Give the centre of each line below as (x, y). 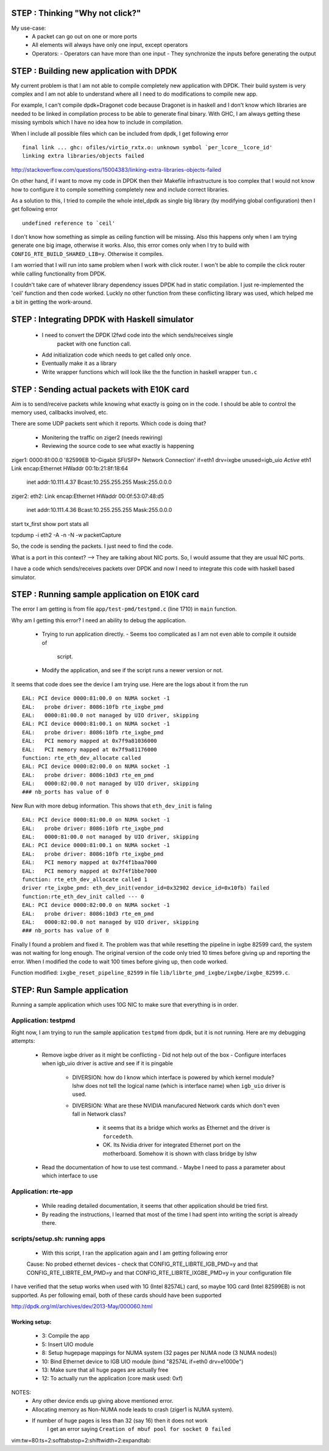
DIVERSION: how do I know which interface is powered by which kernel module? (173, 1077)
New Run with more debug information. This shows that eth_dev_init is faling (112, 806)
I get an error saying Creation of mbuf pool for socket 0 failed (139, 1429)
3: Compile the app (65, 1336)
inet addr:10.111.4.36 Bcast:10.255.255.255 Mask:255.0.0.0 (99, 510)
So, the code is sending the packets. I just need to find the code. (92, 546)
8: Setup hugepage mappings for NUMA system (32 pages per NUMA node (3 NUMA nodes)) (159, 1353)
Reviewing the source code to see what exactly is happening (118, 446)
